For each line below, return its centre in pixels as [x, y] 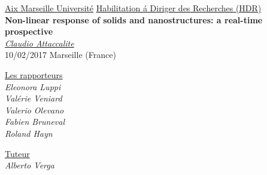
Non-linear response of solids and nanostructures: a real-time [134, 19]
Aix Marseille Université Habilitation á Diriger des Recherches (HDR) [133, 8]
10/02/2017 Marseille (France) [60, 55]
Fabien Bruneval [35, 122]
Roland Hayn [29, 133]
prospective [29, 31]
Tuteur [17, 153]
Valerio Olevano [34, 110]
